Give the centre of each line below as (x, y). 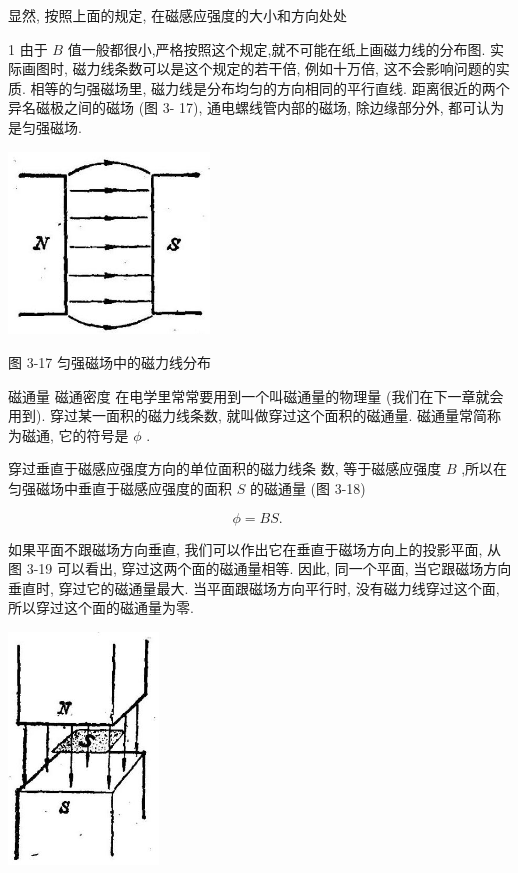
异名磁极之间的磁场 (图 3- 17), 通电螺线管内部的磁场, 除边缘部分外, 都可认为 (256, 107)
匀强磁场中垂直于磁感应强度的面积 (120, 488)
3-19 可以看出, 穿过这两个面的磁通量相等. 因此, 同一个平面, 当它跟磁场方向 (269, 568)
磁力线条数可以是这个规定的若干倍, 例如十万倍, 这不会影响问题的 (284, 68)
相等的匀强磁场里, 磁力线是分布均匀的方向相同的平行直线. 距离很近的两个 (270, 87)
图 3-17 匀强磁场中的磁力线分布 (109, 362)
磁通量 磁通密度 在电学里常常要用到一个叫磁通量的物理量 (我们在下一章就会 (256, 395)
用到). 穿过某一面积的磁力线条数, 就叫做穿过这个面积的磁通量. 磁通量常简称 (255, 415)
